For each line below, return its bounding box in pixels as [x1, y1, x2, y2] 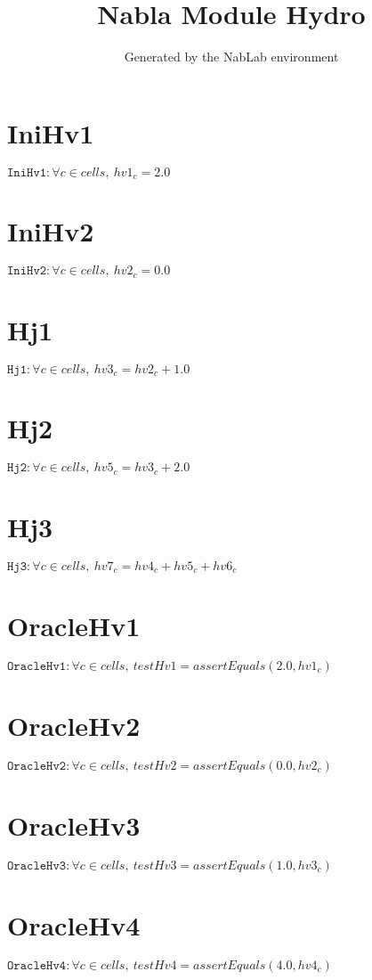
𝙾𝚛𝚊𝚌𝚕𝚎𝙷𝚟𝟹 [7, 859, 67, 872]
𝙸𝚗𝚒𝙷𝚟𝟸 [7, 265, 47, 278]
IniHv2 [7, 213, 94, 249]
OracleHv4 [7, 906, 141, 943]
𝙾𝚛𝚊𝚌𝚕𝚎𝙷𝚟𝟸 [7, 759, 67, 772]
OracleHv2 [7, 706, 141, 743]
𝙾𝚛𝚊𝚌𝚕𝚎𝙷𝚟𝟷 [7, 659, 67, 673]
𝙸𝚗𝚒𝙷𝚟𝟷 [7, 166, 47, 179]
